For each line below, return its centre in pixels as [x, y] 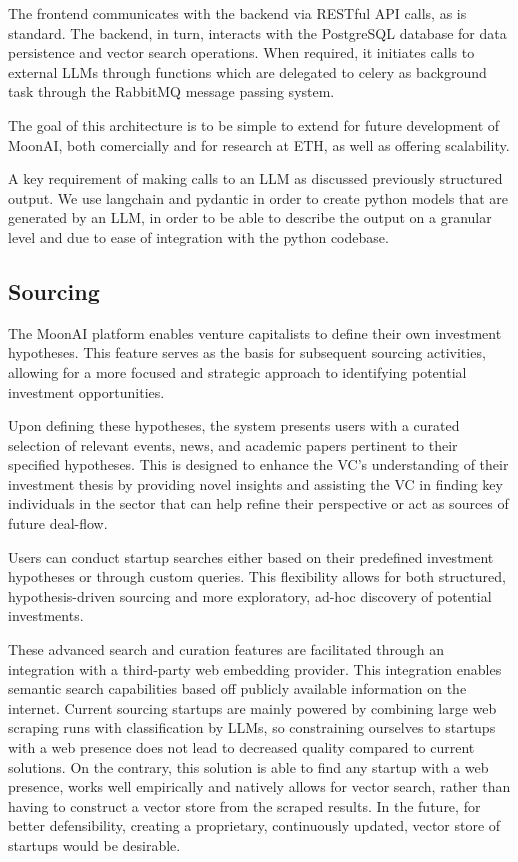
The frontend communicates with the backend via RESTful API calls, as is [237, 13]
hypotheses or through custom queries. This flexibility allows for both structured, [257, 576]
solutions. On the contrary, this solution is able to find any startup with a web [248, 766]
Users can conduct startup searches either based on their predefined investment [251, 556]
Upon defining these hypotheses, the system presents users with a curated [234, 425]
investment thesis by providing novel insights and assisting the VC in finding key [255, 483]
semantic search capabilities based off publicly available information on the [237, 688]
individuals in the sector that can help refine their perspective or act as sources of [258, 503]
